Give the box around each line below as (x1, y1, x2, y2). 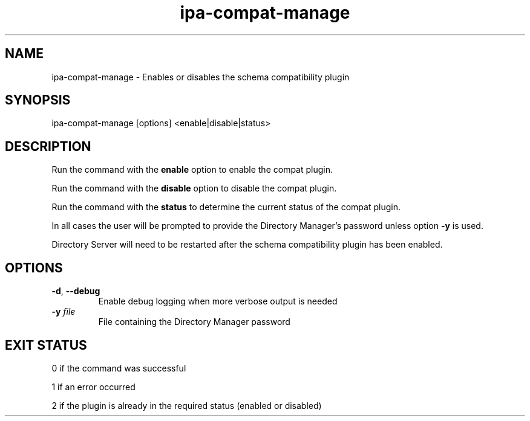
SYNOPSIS (5, 92, 71, 108)
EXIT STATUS (5, 337, 87, 353)
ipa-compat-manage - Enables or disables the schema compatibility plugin (51, 71, 350, 82)
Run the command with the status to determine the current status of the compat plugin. (51, 202, 401, 213)
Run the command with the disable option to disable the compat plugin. (51, 183, 337, 194)
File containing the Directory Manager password (98, 317, 290, 327)
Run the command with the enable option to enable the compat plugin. (51, 164, 333, 175)
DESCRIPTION (5, 138, 91, 154)
